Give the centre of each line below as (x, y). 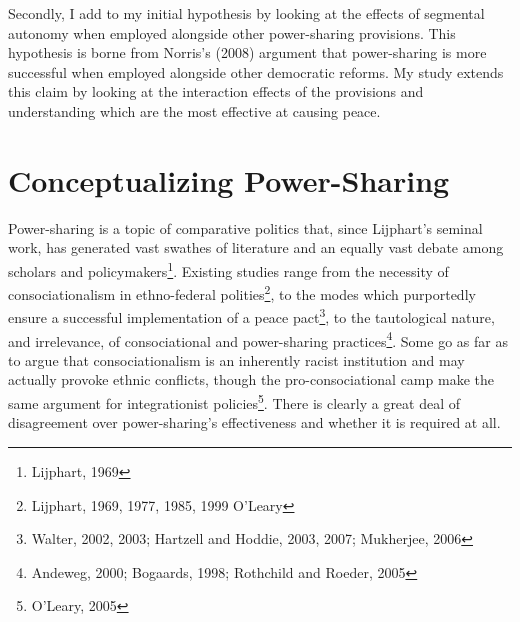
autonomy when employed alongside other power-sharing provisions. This (232, 32)
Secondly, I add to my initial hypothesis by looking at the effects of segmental (246, 13)
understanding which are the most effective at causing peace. (194, 110)
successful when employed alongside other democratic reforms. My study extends (256, 71)
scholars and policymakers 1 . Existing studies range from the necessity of (228, 269)
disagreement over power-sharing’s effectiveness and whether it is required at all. (254, 422)
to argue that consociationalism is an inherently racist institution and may (236, 359)
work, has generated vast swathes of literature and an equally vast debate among (256, 247)
